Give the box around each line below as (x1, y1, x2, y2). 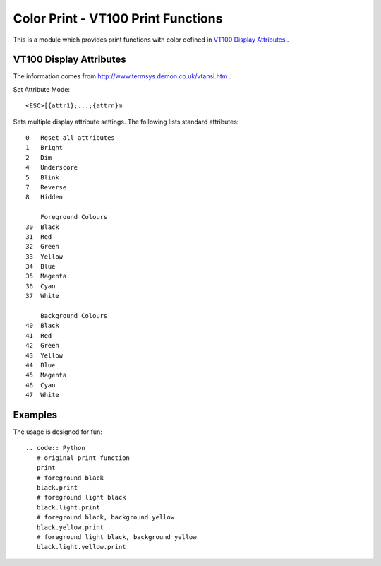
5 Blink (25, 173, 59, 182)
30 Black (25, 223, 59, 231)
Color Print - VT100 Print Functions (13, 11, 223, 26)
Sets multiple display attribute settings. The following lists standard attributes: (13, 117, 239, 126)
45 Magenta (25, 371, 67, 379)
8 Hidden (25, 193, 64, 201)
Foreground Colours (40, 213, 108, 221)
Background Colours (40, 312, 108, 320)
